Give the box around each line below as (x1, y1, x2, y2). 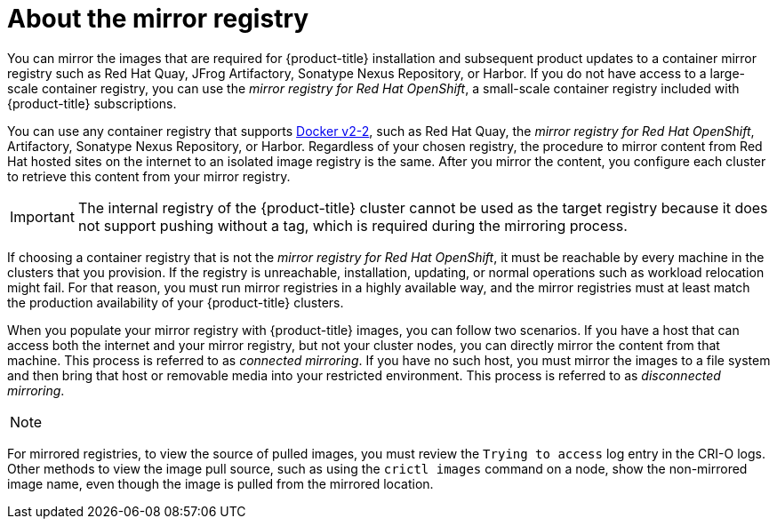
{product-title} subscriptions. (7, 95, 177, 111)
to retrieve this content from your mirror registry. (7, 168, 291, 184)
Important (10, 207, 75, 226)
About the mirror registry (7, 4, 309, 34)
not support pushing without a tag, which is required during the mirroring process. (77, 216, 628, 235)
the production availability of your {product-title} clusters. (7, 294, 344, 310)
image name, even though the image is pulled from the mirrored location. (7, 475, 434, 491)
